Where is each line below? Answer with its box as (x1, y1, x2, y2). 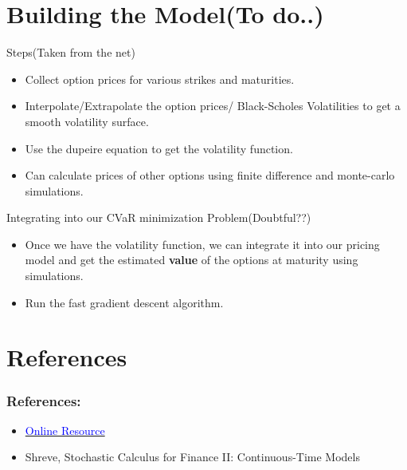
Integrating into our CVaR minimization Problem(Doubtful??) (6, 209, 311, 226)
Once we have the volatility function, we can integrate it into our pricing (25, 235, 380, 252)
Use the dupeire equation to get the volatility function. (25, 140, 293, 156)
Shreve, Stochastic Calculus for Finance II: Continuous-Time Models (25, 448, 360, 465)
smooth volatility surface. (25, 113, 149, 129)
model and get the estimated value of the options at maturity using (25, 251, 358, 268)
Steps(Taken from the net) (6, 44, 135, 61)
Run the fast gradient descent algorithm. (25, 294, 224, 310)
